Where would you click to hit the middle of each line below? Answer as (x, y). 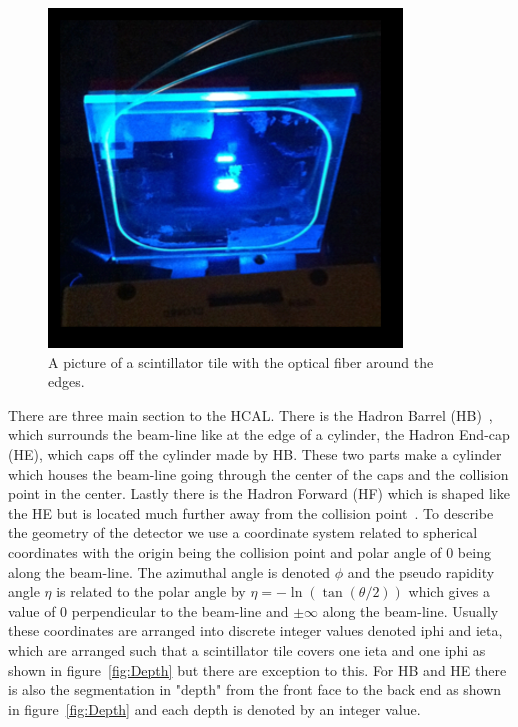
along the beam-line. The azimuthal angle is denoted (169, 571)
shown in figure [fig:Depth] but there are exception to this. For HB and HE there (257, 669)
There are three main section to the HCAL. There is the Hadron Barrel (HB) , (250, 414)
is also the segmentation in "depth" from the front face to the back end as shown (255, 689)
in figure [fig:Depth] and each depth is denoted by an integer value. (214, 708)
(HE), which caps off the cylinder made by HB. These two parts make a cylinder (255, 453)
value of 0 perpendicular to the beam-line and (148, 610)
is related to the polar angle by (151, 591)
